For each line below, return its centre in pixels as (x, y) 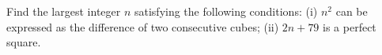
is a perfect (350, 26)
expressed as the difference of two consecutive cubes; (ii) (143, 26)
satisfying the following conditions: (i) (226, 11)
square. (24, 42)
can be (352, 11)
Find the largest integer (64, 11)
